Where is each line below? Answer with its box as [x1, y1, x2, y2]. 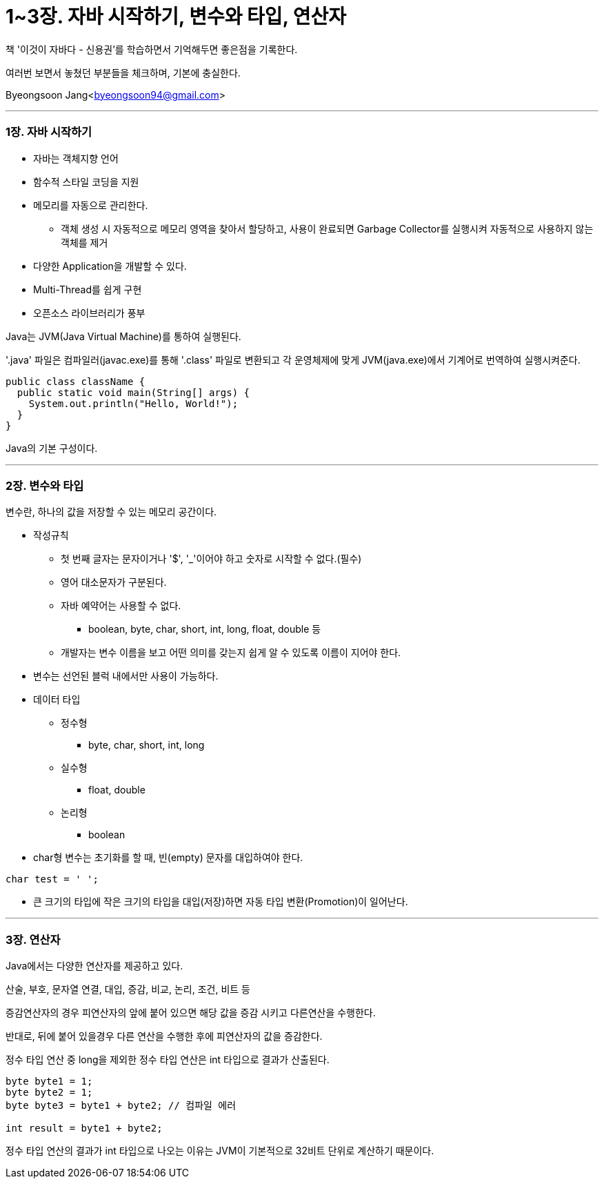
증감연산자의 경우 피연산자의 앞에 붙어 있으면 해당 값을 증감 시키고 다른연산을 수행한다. [6, 1007, 376, 1018]
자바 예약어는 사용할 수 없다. [61, 600, 181, 612]
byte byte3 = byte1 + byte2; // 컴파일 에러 [6, 1100, 236, 1111]
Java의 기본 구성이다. [6, 442, 98, 454]
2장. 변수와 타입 [6, 478, 84, 493]
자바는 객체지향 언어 [33, 152, 119, 164]
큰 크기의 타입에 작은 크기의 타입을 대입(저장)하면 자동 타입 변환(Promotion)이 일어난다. [33, 896, 408, 908]
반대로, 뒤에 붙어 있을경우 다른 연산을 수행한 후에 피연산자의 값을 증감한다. [6, 1030, 323, 1042]
